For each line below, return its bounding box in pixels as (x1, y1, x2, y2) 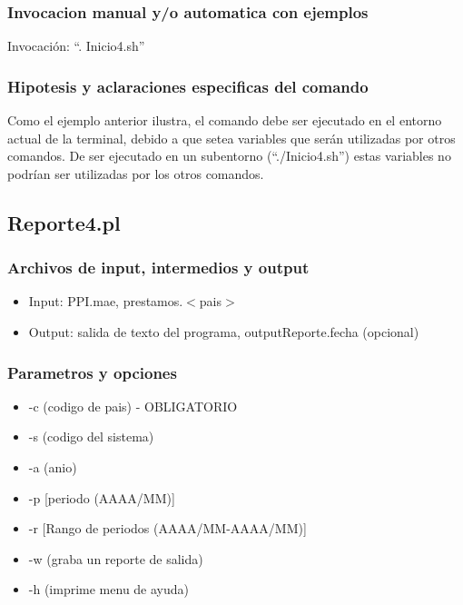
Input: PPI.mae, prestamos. (28, 292, 183, 311)
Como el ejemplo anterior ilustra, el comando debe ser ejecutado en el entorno (7, 111, 442, 130)
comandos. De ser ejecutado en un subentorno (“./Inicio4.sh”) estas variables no (7, 146, 451, 165)
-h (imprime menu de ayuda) (28, 580, 190, 599)
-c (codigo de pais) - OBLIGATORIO (28, 396, 238, 415)
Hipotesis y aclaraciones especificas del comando (7, 74, 369, 97)
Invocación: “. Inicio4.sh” (7, 36, 145, 55)
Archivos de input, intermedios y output (7, 256, 310, 279)
